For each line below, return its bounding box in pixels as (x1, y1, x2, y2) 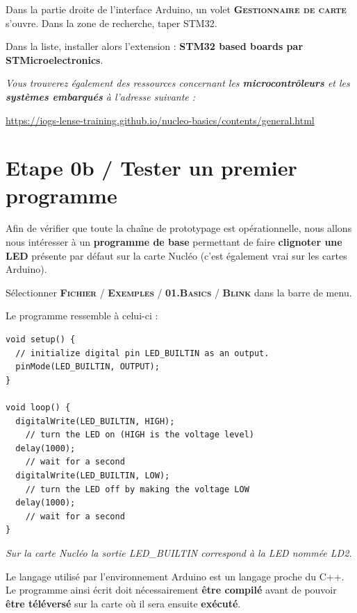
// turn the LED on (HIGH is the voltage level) (25, 430, 254, 440)
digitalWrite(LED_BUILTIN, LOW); (15, 470, 170, 480)
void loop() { (6, 403, 71, 412)
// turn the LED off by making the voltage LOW (25, 484, 249, 494)
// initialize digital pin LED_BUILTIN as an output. (15, 348, 269, 358)
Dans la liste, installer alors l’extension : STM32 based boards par (6, 39, 304, 53)
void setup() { (6, 335, 76, 345)
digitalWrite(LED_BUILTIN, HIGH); (15, 416, 175, 426)
